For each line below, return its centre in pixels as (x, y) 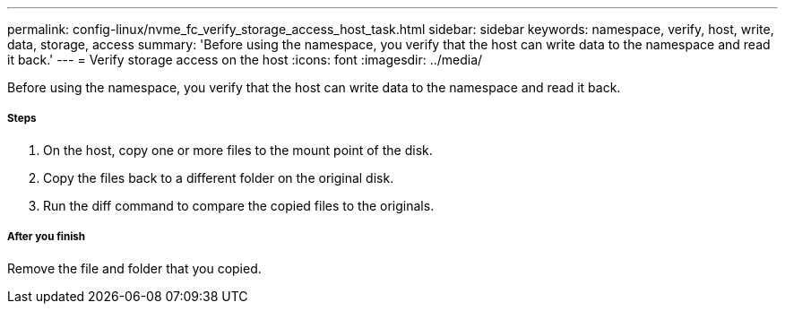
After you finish (47, 237)
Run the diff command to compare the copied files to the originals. (239, 205)
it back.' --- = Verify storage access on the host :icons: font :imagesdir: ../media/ (245, 60)
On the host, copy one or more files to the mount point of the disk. (238, 150)
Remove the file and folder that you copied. (134, 268)
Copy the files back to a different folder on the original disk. (219, 177)
